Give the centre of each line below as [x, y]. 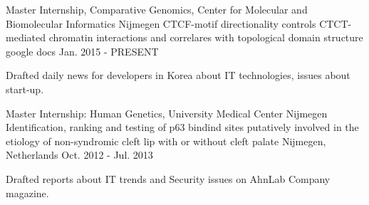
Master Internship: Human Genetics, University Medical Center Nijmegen [167, 113]
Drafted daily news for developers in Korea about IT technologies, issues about [178, 75]
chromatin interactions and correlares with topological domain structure [206, 37]
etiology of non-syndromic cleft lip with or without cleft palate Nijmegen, [166, 141]
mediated [26, 37]
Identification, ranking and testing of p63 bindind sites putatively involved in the [182, 127]
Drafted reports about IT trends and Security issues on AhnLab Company [168, 178]
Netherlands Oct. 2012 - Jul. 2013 [79, 155]
